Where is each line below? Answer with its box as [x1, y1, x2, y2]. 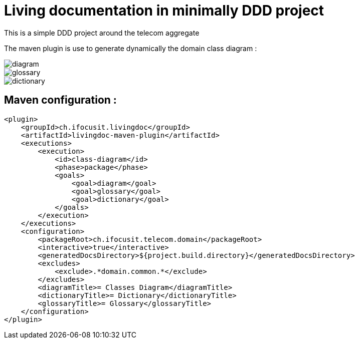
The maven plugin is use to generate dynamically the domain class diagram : [4, 44, 257, 53]
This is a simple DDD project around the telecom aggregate [4, 28, 200, 37]
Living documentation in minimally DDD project [4, 2, 324, 19]
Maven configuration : [4, 94, 117, 107]
